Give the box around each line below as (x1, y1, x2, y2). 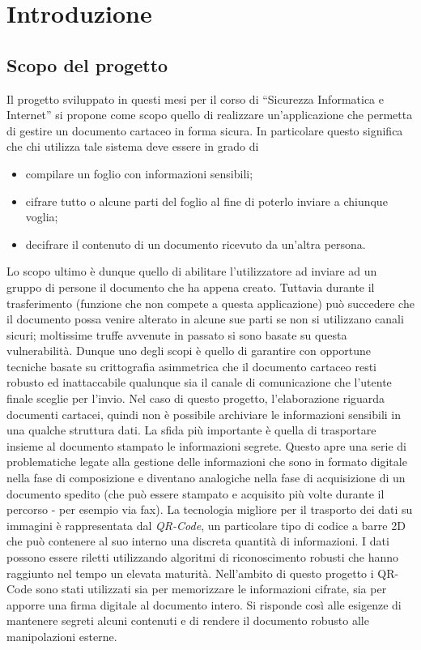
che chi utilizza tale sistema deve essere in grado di (6, 138, 259, 155)
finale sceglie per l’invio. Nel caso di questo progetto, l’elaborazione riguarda (6, 390, 385, 407)
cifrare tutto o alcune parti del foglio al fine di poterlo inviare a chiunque (25, 192, 388, 209)
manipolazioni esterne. (6, 627, 117, 644)
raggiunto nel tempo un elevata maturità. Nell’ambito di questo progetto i (6, 564, 374, 581)
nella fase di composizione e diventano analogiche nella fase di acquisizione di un (6, 469, 406, 486)
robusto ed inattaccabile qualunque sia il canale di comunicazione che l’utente (6, 374, 392, 391)
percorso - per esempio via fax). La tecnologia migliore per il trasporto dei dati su (6, 501, 413, 518)
